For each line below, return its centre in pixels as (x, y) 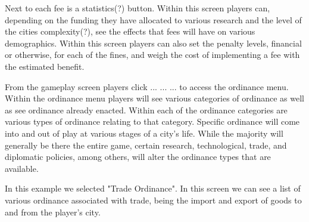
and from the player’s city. (53, 212)
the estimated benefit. (45, 66)
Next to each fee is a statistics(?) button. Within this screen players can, (138, 8)
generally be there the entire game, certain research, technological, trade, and (146, 145)
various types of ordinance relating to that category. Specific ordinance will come (152, 121)
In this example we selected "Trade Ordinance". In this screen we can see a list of (153, 188)
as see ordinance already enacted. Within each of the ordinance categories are (146, 110)
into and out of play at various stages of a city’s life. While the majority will (144, 133)
